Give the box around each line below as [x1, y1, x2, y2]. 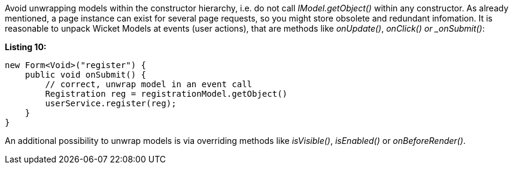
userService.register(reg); [45, 99, 177, 108]
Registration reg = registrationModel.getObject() [45, 89, 288, 99]
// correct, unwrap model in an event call [45, 79, 253, 89]
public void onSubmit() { [25, 70, 147, 79]
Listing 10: [5, 42, 47, 52]
